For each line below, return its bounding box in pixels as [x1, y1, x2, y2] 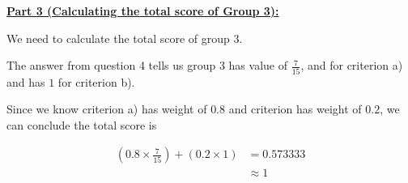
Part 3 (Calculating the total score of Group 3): [6, 2, 279, 19]
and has [6, 73, 45, 90]
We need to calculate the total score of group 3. [6, 29, 243, 46]
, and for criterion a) [300, 57, 403, 74]
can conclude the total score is [6, 116, 157, 133]
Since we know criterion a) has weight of [6, 100, 207, 117]
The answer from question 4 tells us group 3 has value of [6, 57, 287, 74]
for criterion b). [57, 73, 135, 90]
